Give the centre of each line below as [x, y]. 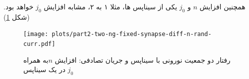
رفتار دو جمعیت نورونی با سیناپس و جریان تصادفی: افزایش [143, 59]
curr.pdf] [39, 44]
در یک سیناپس [44, 69]
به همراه [36, 59]
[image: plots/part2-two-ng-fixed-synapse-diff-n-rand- [118, 34]
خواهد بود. [19, 6]
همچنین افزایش [222, 6]
